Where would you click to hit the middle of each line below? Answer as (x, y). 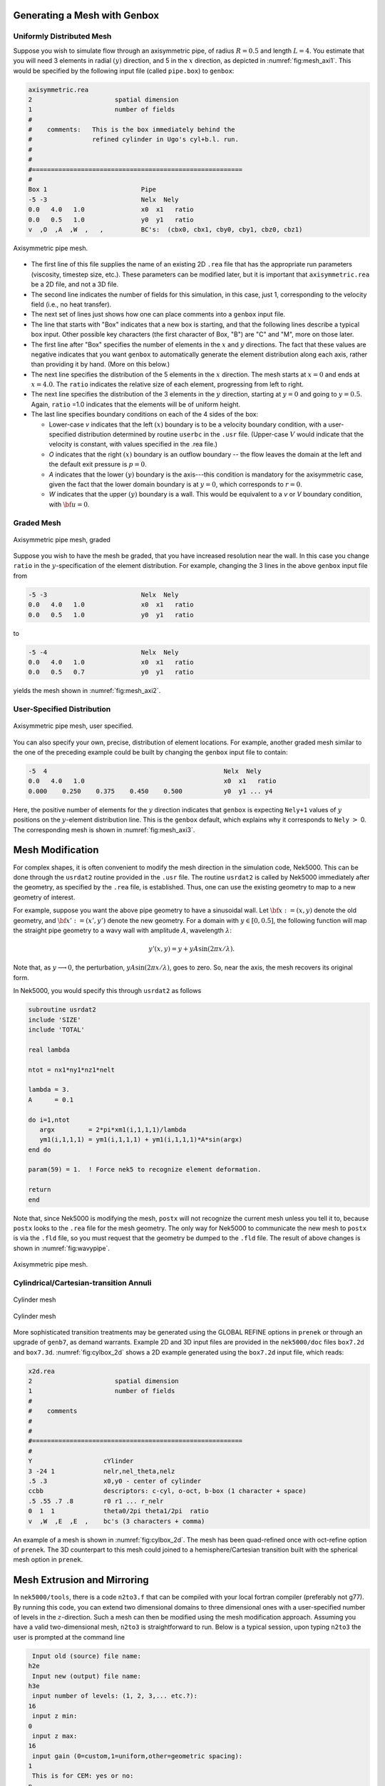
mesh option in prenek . (48, 1560)
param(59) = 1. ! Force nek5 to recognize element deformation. (145, 1169)
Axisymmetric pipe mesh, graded (62, 539)
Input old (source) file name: (87, 1656)
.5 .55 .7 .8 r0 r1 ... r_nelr (96, 1501)
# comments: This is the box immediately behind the (132, 130)
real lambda (49, 1049)
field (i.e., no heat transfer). (71, 304)
